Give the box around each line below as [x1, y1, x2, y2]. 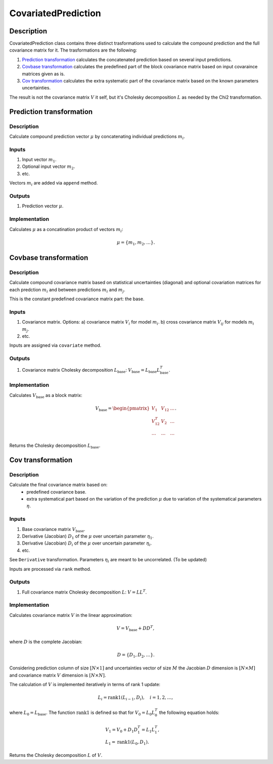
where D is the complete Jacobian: [9, 639, 83, 645]
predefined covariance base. [26, 488, 86, 495]
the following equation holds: [159, 709, 219, 715]
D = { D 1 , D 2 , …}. [117, 652, 155, 659]
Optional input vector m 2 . [22, 163, 75, 171]
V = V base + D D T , [116, 624, 155, 632]
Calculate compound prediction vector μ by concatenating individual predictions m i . [9, 133, 186, 141]
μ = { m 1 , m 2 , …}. [116, 239, 155, 246]
